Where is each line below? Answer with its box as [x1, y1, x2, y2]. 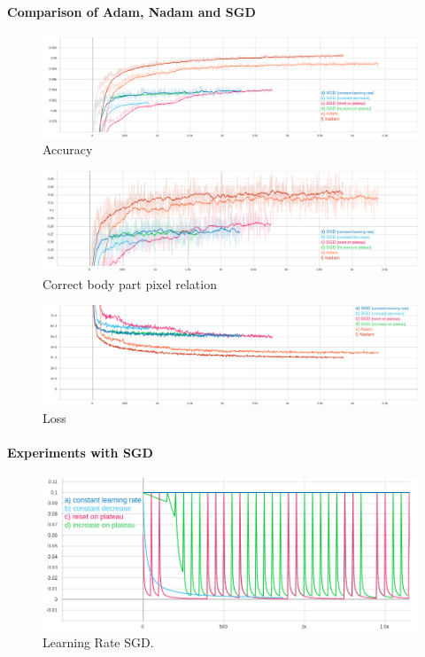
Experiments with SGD [7, 443, 153, 462]
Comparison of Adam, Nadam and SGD [7, 2, 256, 20]
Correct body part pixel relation [42, 274, 217, 293]
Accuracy [42, 140, 93, 159]
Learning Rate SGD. [42, 632, 154, 651]
